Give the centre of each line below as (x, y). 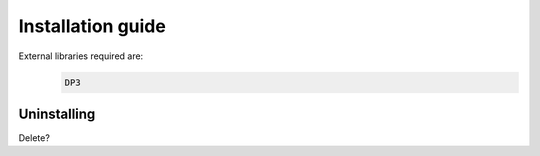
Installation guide (92, 26)
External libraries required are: (81, 56)
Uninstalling (57, 113)
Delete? (34, 138)
